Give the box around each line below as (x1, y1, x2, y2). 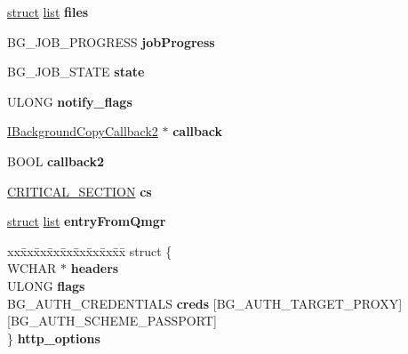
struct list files (7, 3, 89, 20)
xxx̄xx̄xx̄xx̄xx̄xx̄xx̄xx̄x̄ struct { (7, 241, 172, 260)
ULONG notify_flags (7, 92, 132, 110)
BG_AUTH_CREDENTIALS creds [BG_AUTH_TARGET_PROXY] (7, 294, 403, 312)
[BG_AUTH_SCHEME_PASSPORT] (7, 311, 217, 330)
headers (70, 259, 119, 278)
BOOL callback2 (7, 151, 105, 170)
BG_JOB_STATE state (7, 62, 145, 81)
